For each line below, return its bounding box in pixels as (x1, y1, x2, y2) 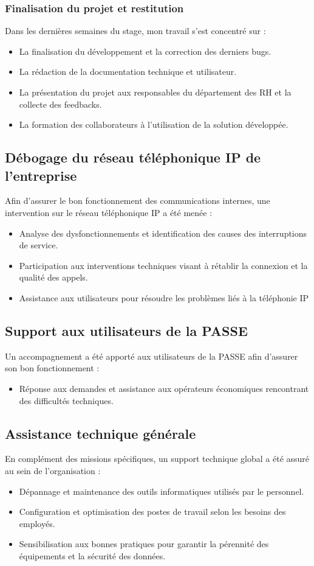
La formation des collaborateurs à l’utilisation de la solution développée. (19, 118, 288, 131)
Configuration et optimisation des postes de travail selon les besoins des (19, 505, 286, 518)
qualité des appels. (19, 271, 88, 284)
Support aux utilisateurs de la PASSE (5, 321, 248, 340)
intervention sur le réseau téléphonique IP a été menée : (5, 206, 213, 218)
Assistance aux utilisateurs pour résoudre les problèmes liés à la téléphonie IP (19, 291, 309, 304)
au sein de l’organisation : (5, 464, 101, 477)
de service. (19, 239, 58, 251)
